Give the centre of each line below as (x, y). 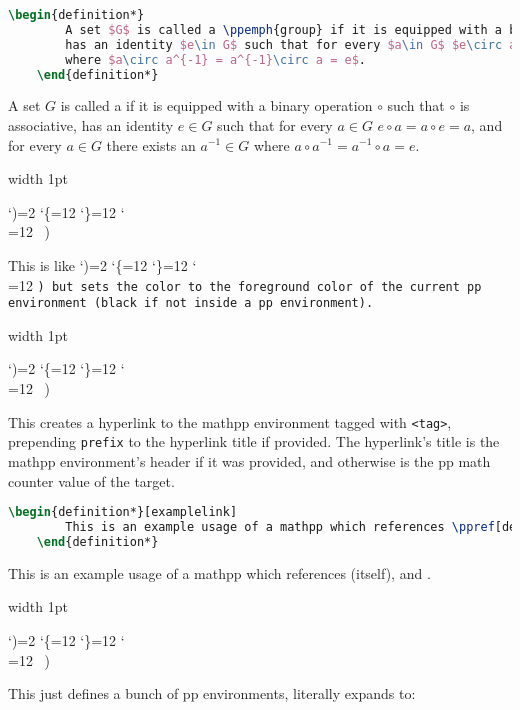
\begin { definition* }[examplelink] (123, 512)
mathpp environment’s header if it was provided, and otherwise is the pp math (249, 460)
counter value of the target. (91, 480)
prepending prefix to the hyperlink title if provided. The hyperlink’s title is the (254, 441)
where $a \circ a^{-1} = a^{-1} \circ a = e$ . (215, 59)
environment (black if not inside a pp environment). (191, 303)
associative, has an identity (91, 124)
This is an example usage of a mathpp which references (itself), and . (219, 572)
